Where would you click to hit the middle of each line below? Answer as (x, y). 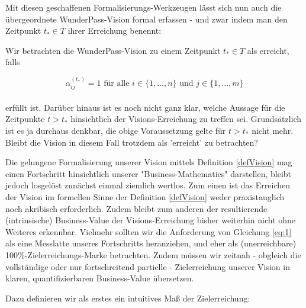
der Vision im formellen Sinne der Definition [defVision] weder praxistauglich (145, 196)
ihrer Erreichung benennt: (115, 31)
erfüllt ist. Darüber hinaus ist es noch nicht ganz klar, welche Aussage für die (145, 107)
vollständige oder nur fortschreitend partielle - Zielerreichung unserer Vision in (148, 266)
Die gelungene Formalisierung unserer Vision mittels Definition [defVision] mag (149, 162)
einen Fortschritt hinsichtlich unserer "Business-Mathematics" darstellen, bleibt (149, 173)
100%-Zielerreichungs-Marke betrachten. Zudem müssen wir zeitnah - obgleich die (153, 254)
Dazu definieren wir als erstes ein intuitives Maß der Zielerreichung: (128, 298)
